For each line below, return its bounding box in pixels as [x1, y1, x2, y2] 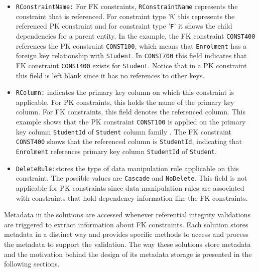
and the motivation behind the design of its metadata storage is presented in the [4, 248, 252, 259]
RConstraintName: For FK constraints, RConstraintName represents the [16, 1, 238, 11]
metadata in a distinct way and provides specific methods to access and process [4, 229, 248, 239]
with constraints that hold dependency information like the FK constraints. [16, 192, 248, 203]
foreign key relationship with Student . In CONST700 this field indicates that [16, 50, 247, 61]
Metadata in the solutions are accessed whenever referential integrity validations [4, 209, 250, 220]
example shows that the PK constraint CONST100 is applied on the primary [16, 116, 246, 127]
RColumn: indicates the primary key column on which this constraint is [16, 87, 234, 97]
